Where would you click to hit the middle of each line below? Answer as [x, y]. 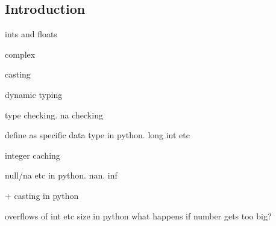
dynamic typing [34, 94]
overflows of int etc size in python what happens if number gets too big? [138, 215]
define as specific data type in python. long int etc [97, 135]
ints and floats [31, 34]
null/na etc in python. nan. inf [61, 175]
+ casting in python [42, 195]
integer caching [33, 155]
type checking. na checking [54, 115]
